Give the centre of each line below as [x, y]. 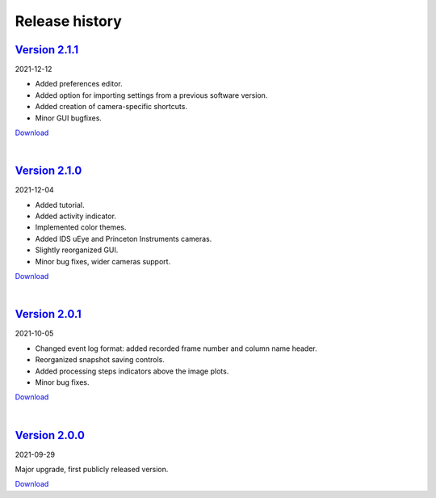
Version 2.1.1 [47, 50]
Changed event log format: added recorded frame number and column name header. [176, 348]
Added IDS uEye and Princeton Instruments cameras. [124, 238]
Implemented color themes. [81, 227]
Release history [69, 21]
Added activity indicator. [76, 216]
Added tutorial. [60, 205]
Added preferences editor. [79, 84]
